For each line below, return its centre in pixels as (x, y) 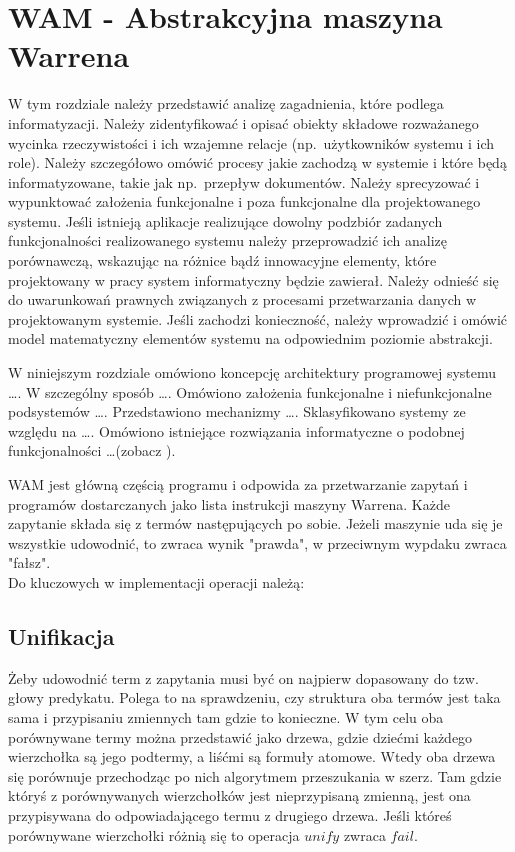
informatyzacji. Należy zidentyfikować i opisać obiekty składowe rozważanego (243, 122)
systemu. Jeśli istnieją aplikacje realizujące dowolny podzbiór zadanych (225, 220)
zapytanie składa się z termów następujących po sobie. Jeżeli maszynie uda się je (255, 523)
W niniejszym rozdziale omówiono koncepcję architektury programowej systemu (252, 372)
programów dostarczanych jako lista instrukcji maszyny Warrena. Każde (229, 503)
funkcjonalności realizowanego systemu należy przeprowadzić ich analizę (227, 240)
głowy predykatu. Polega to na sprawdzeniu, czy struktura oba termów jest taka (254, 697)
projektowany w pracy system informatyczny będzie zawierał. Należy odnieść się (253, 279)
